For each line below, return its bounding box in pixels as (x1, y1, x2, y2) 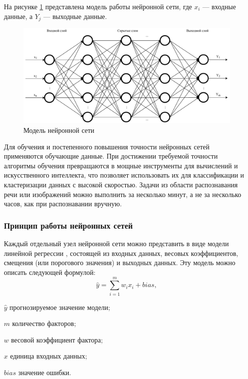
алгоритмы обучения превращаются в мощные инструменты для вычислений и (4, 160, 238, 170)
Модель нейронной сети (23, 125, 95, 135)
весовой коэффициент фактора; (11, 334, 103, 344)
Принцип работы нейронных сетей (4, 219, 133, 231)
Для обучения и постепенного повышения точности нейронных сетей (4, 141, 210, 151)
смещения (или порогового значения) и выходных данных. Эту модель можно (4, 257, 235, 268)
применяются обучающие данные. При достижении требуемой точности (4, 151, 218, 161)
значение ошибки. (18, 367, 71, 377)
